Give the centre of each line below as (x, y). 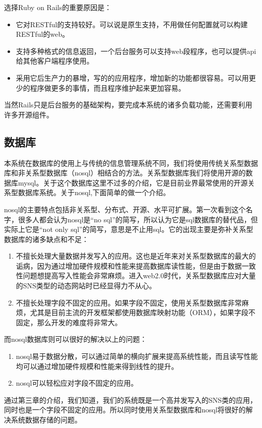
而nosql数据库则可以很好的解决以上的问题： (76, 339)
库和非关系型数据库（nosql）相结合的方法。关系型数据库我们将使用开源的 (125, 173)
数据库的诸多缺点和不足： (46, 239)
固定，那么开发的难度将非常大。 (69, 322)
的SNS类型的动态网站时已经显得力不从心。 (86, 286)
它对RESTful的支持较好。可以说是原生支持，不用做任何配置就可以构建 (132, 24)
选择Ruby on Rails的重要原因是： (58, 7)
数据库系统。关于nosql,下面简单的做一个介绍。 (94, 192)
